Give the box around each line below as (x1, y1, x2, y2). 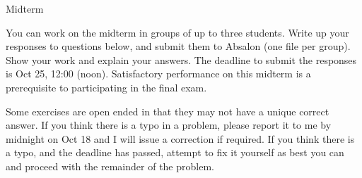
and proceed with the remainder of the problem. (6, 158, 214, 173)
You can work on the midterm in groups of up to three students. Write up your (6, 25, 349, 39)
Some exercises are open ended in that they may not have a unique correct (6, 103, 329, 118)
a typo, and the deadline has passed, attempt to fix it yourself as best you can (6, 145, 344, 160)
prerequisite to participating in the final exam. (6, 80, 207, 94)
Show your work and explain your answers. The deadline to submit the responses (6, 52, 357, 67)
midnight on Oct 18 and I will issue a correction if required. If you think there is (6, 131, 355, 146)
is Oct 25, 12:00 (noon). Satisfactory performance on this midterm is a (6, 66, 311, 81)
